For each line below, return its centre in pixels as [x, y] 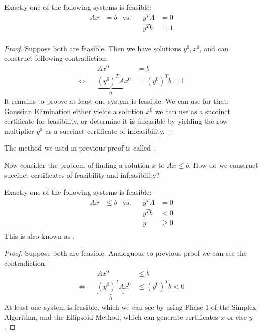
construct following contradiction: [56, 58]
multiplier [19, 131]
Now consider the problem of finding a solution [77, 165]
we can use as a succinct [192, 111]
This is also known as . [39, 236]
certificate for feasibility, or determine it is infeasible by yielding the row [116, 121]
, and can [214, 48]
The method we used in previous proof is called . [80, 148]
